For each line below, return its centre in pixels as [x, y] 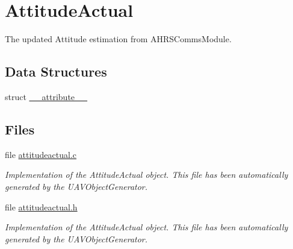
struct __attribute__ [46, 96]
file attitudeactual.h [41, 206]
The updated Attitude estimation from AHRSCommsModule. [118, 39]
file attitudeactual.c [41, 154]
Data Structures [56, 71]
